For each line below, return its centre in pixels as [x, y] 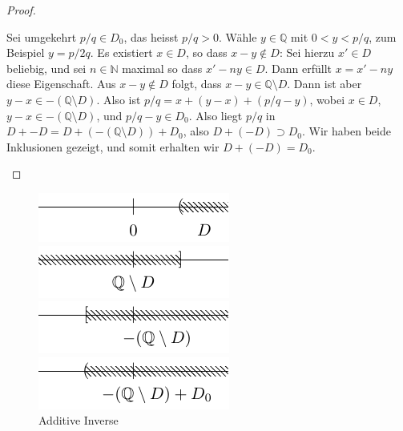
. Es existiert [121, 52]
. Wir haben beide [347, 131]
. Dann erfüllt [298, 68]
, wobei [327, 99]
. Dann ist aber [324, 84]
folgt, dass [197, 84]
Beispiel [26, 52]
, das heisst [151, 36]
